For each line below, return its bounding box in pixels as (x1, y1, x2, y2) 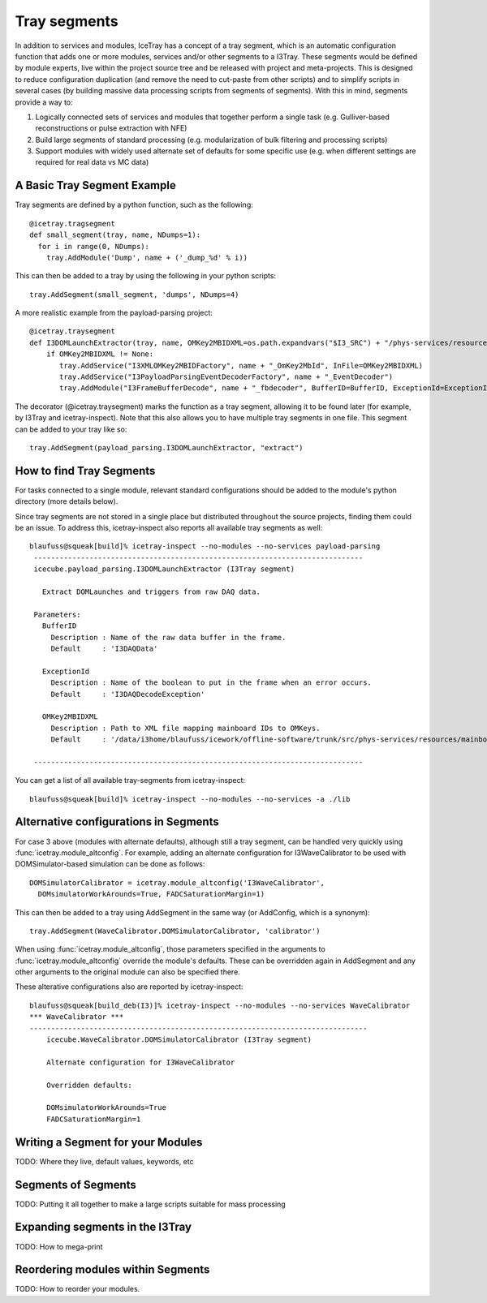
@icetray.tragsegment (29, 219, 115, 228)
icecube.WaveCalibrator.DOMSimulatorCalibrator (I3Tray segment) (45, 1035, 312, 1044)
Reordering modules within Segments (15, 1262, 210, 1277)
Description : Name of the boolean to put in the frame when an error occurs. (50, 678, 373, 687)
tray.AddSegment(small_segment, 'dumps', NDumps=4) (29, 290, 239, 299)
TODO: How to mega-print (15, 1241, 103, 1251)
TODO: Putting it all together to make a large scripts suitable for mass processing (15, 1199, 286, 1209)
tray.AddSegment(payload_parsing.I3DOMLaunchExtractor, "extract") (29, 443, 304, 452)
